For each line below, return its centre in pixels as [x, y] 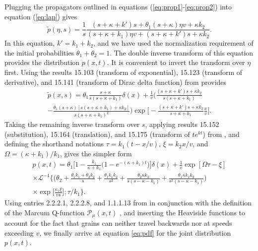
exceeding [19, 232]
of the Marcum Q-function [45, 212]
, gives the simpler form [96, 153]
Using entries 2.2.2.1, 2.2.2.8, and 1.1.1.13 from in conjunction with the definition [128, 203]
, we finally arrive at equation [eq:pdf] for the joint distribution [135, 232]
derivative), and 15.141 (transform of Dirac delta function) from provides [116, 82]
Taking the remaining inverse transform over [72, 124]
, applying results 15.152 [182, 124]
